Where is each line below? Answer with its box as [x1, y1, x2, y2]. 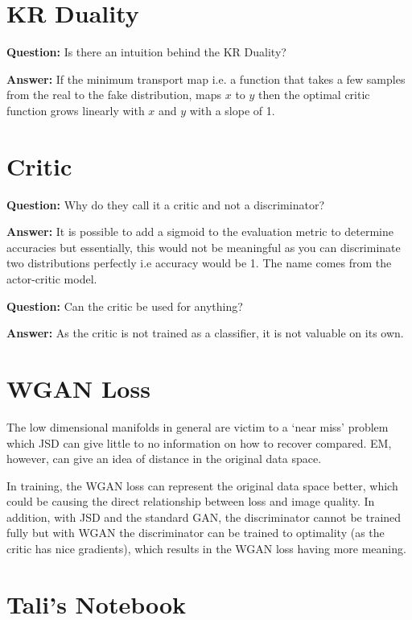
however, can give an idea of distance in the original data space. [6, 450, 322, 467]
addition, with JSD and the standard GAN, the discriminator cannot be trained [6, 508, 402, 525]
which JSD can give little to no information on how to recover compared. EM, [6, 434, 392, 451]
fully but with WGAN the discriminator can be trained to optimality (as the [6, 524, 385, 541]
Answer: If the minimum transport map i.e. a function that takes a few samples [6, 70, 406, 87]
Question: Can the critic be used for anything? [6, 297, 243, 314]
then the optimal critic [258, 86, 370, 103]
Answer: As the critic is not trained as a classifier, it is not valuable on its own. [6, 324, 404, 341]
